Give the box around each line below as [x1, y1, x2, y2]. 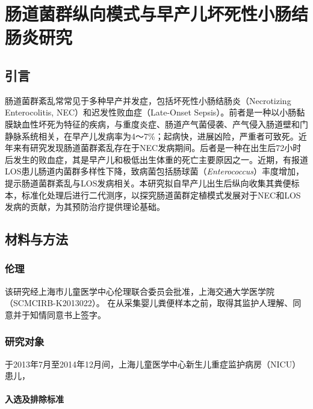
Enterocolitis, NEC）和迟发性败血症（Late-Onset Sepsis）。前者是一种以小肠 [5, 106, 297, 118]
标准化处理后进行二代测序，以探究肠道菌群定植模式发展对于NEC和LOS [21, 188, 301, 201]
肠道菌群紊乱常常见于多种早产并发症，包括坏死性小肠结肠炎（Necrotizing [5, 94, 291, 106]
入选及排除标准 [5, 393, 64, 405]
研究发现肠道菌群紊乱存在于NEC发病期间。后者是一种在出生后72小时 [29, 141, 302, 154]
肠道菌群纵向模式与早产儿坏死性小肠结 [5, 1, 309, 26]
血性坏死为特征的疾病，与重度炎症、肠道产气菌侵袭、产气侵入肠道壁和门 [21, 117, 308, 130]
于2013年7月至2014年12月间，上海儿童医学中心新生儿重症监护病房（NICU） [5, 357, 301, 370]
